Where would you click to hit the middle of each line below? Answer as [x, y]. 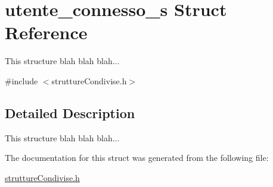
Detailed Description [70, 112]
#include [21, 80]
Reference [46, 32]
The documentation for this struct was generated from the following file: [137, 158]
